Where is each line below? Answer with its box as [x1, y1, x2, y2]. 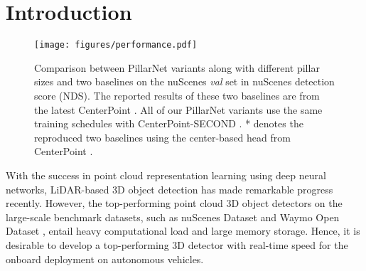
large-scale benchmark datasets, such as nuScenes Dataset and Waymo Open [6, 209, 340, 224]
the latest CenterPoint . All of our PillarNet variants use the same [34, 102, 323, 117]
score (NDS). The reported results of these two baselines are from [34, 87, 320, 102]
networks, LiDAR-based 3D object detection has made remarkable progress [6, 181, 333, 196]
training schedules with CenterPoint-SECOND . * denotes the [34, 116, 303, 131]
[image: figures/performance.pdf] [34, 40, 198, 51]
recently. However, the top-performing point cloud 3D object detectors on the [6, 196, 343, 211]
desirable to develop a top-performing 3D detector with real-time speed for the [6, 237, 348, 252]
